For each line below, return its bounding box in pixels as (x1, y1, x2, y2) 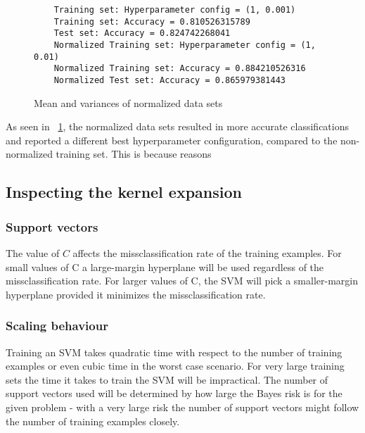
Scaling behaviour (6, 317, 108, 334)
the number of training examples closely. (6, 413, 180, 428)
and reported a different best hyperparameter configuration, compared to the (6, 132, 338, 147)
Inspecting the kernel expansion (6, 181, 242, 203)
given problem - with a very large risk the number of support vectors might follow (6, 399, 359, 414)
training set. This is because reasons (56, 146, 212, 161)
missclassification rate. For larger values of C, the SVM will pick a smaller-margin (6, 273, 358, 288)
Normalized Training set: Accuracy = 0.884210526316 (53, 63, 306, 74)
